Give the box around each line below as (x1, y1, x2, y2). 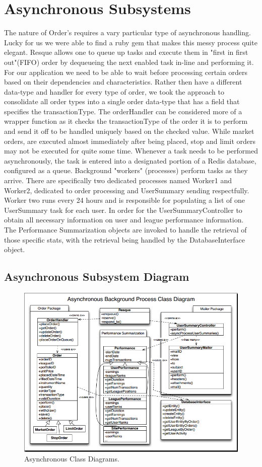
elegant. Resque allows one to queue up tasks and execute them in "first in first (4, 47, 248, 57)
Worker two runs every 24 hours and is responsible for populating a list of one (4, 195, 245, 205)
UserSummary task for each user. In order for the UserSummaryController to (4, 204, 242, 215)
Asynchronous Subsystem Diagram (4, 269, 189, 284)
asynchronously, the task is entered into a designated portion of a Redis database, (4, 155, 256, 166)
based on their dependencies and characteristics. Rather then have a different (4, 76, 242, 87)
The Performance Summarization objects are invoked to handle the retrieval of (4, 224, 247, 235)
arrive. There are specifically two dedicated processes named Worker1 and (4, 175, 232, 186)
